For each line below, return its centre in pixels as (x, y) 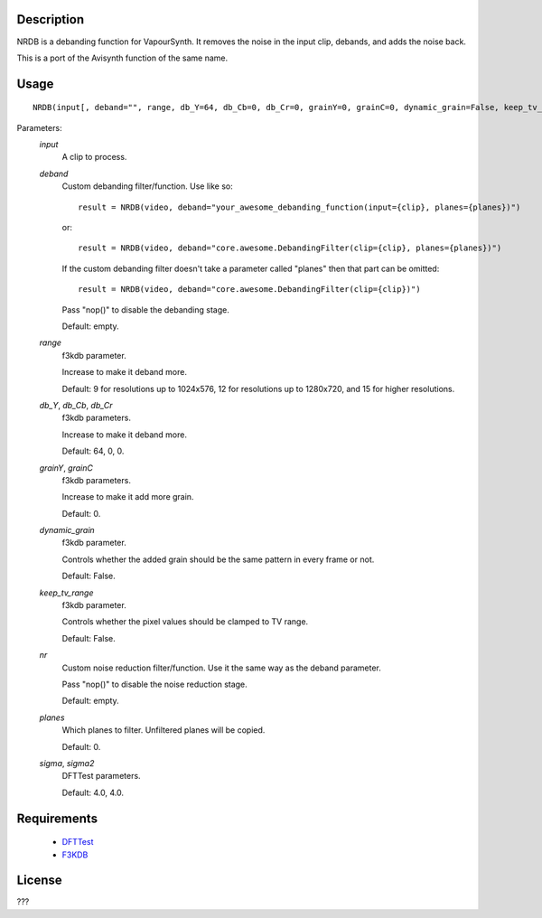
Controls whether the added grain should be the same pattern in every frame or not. (218, 559)
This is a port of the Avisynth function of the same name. (122, 58)
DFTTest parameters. (101, 776)
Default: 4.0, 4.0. (93, 792)
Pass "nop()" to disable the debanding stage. (145, 309)
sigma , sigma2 (67, 763)
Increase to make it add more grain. (128, 497)
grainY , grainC (66, 468)
